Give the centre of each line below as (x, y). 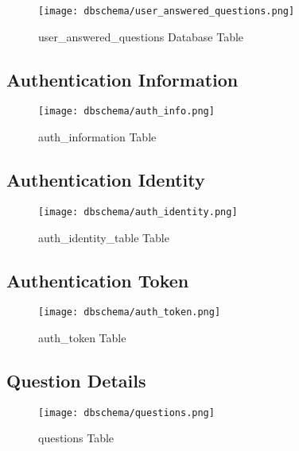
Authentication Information (122, 79)
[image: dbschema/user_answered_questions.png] (167, 11)
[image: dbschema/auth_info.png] (126, 112)
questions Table (76, 438)
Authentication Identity (106, 180)
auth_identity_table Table (104, 237)
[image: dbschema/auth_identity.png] (138, 212)
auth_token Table (82, 338)
